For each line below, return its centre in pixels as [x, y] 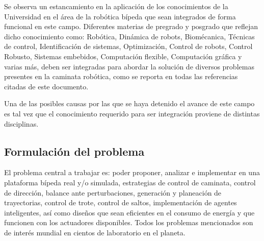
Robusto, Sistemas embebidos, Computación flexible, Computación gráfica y [123, 56]
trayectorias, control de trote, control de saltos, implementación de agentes [121, 202]
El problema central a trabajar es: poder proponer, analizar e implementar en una [132, 172]
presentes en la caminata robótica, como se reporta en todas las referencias [121, 76]
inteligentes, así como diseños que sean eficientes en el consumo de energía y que [129, 212]
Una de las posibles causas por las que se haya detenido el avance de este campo [129, 103]
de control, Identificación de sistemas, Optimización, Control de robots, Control [128, 46]
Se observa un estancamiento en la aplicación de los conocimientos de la [116, 6]
